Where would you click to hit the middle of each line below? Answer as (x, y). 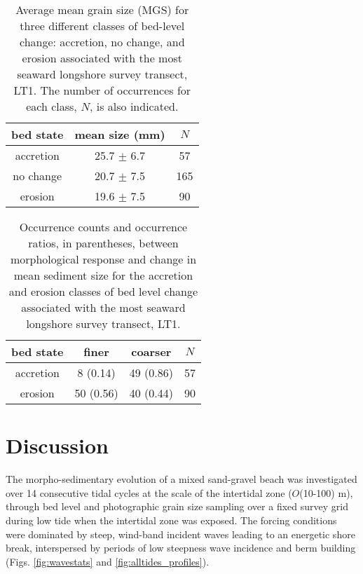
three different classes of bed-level (102, 26)
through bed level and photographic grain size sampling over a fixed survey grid (177, 506)
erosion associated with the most (102, 58)
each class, (52, 106)
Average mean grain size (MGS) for (102, 9)
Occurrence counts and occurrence (103, 227)
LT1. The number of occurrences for (102, 90)
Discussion (57, 445)
